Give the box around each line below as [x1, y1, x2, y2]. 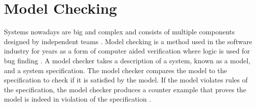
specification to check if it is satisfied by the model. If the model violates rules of [4, 75, 248, 85]
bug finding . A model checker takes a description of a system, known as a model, [4, 55, 251, 65]
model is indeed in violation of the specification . [4, 94, 151, 104]
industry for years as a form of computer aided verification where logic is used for [4, 46, 250, 56]
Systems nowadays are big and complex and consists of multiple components [4, 27, 235, 37]
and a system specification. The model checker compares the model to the [4, 65, 227, 75]
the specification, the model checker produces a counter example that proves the [4, 84, 247, 94]
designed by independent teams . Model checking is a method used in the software [4, 36, 253, 46]
